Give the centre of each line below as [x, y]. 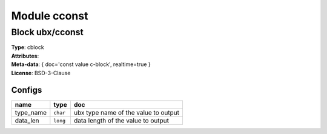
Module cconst [50, 16]
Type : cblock [28, 47]
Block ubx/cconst [48, 32]
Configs [27, 90]
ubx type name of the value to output [127, 113]
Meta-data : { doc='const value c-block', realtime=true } [81, 64]
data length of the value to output [121, 121]
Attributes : [25, 56]
